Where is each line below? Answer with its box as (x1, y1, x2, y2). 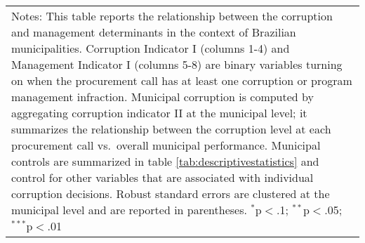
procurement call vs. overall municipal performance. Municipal (11, 137, 321, 153)
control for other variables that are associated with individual (11, 169, 314, 185)
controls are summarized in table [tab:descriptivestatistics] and (11, 153, 319, 169)
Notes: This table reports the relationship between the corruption (11, 8, 333, 24)
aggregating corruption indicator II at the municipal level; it (11, 105, 307, 121)
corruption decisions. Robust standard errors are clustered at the (11, 185, 330, 202)
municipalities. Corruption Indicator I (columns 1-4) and (11, 40, 290, 56)
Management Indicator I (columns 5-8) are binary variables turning (11, 56, 343, 72)
